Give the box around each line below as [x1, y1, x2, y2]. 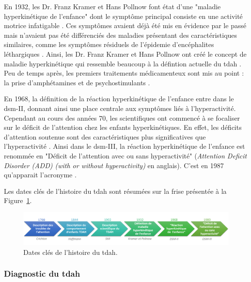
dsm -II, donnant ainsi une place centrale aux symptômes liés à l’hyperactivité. [4, 103, 236, 113]
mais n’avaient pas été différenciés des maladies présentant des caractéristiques [4, 30, 237, 40]
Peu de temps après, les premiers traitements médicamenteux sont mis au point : [4, 68, 244, 78]
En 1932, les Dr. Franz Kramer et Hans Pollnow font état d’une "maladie [4, 1, 221, 11]
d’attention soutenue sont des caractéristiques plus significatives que [4, 131, 206, 141]
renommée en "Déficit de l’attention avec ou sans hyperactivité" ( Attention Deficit [4, 150, 247, 160]
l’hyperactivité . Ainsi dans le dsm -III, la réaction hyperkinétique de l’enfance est [4, 141, 245, 151]
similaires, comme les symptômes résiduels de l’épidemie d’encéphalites [4, 39, 214, 49]
